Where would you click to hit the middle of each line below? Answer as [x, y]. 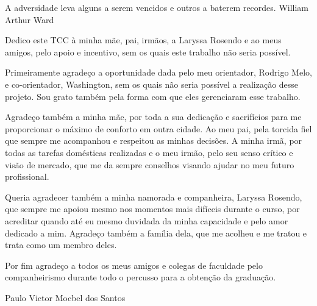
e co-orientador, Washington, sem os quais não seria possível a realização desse [152, 84]
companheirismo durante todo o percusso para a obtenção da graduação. [141, 277]
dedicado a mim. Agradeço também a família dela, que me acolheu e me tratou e [156, 233]
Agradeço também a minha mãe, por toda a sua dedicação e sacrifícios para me [153, 117]
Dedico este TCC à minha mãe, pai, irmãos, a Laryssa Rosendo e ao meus [143, 40]
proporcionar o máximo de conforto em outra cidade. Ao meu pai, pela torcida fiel [158, 128]
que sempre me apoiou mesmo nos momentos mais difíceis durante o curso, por [152, 209]
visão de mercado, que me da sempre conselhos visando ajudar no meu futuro [150, 164]
